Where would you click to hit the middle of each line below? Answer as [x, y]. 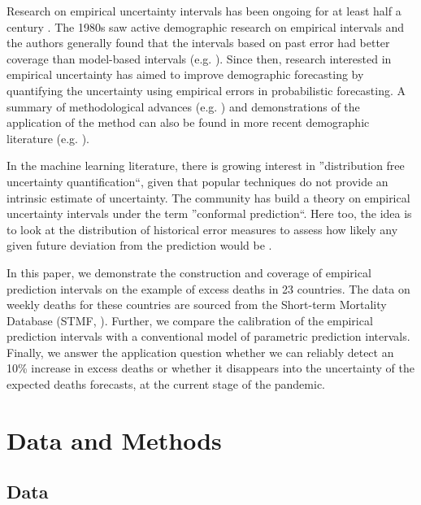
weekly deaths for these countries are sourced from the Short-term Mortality [197, 305]
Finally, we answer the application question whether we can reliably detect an [200, 352]
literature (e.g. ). [48, 138]
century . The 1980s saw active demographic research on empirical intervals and [205, 26]
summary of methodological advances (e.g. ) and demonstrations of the [183, 106]
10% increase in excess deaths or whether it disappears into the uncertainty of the [210, 368]
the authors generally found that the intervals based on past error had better [198, 43]
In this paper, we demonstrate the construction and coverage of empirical [189, 272]
